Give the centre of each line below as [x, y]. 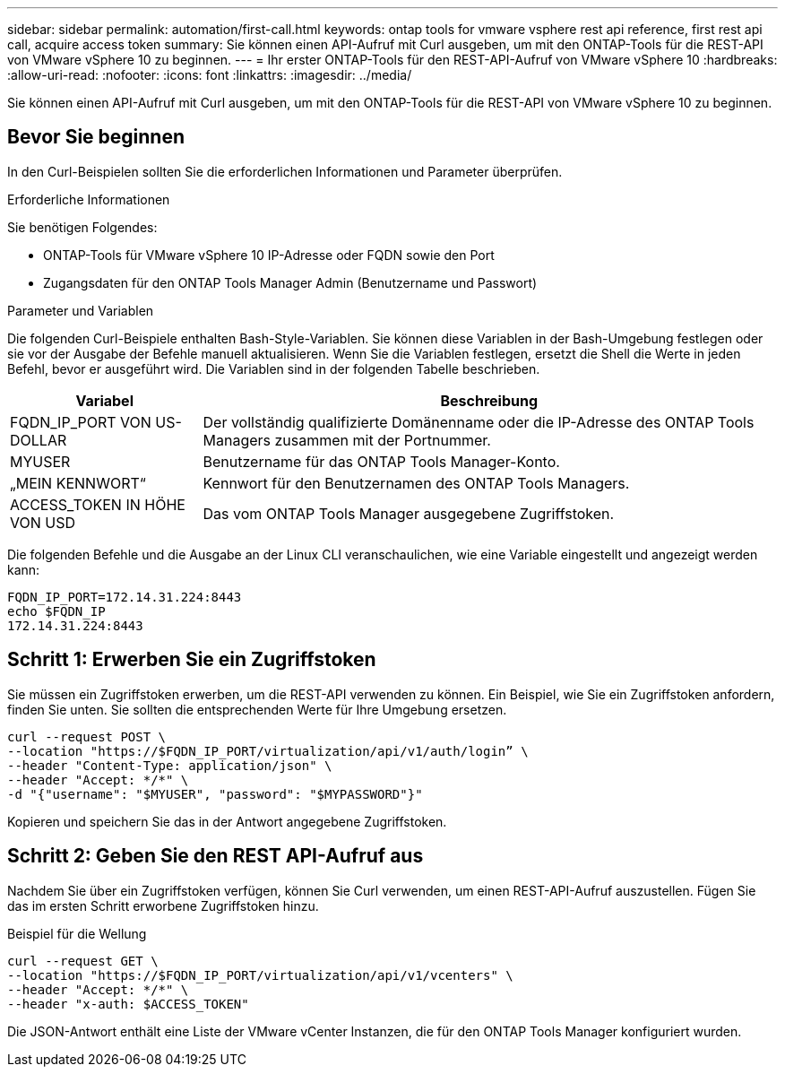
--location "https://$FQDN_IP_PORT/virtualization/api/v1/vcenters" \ [260, 975]
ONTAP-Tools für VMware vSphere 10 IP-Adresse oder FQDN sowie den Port [269, 255]
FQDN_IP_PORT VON [81, 422]
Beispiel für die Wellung [77, 933]
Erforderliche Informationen [89, 199]
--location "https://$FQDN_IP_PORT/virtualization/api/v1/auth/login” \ [268, 751]
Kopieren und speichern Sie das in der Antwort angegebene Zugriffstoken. [227, 821]
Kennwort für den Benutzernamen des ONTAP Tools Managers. [416, 483]
